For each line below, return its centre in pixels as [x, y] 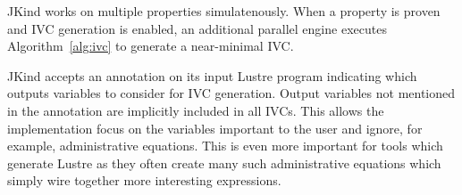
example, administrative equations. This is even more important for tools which [225, 146]
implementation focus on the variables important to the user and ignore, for [215, 128]
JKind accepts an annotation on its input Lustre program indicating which [212, 75]
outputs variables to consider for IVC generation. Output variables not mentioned [231, 93]
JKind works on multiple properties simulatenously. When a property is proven [224, 11]
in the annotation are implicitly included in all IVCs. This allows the [196, 110]
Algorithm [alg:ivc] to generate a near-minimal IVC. [151, 46]
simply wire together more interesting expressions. [144, 180]
